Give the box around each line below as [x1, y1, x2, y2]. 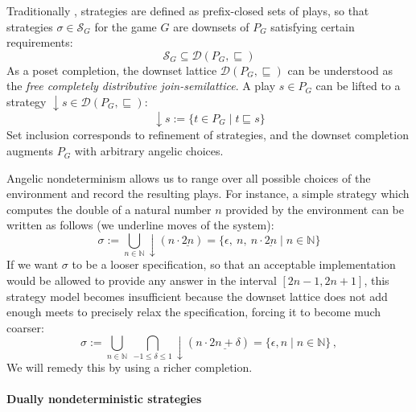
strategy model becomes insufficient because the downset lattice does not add [6, 287, 388, 304]
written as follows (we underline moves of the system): [6, 216, 274, 233]
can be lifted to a [315, 77, 401, 94]
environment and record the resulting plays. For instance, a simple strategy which [6, 185, 410, 202]
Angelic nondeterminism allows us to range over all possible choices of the [6, 169, 371, 186]
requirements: [6, 34, 73, 51]
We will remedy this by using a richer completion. [6, 358, 253, 375]
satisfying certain [270, 18, 355, 35]
